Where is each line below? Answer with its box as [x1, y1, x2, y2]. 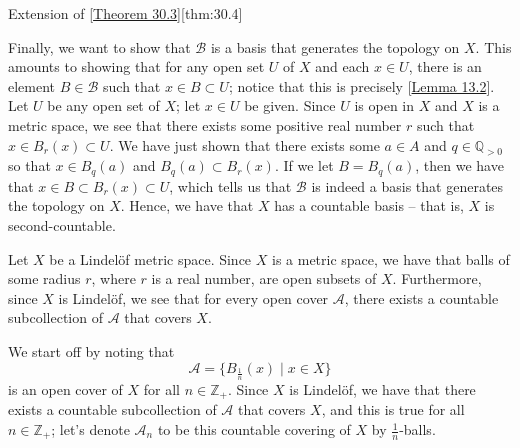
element [8, 75, 56, 96]
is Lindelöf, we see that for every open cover [58, 287, 329, 308]
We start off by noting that [8, 340, 175, 361]
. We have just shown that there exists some [109, 134, 380, 155]
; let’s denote [51, 419, 130, 440]
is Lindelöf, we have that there [289, 378, 476, 399]
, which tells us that [169, 175, 292, 196]
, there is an [408, 56, 482, 77]
